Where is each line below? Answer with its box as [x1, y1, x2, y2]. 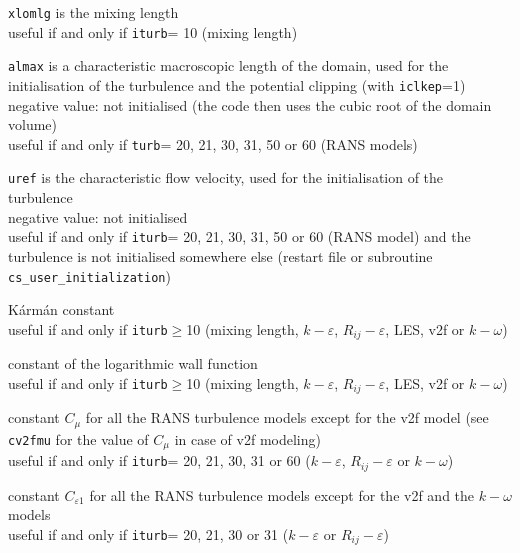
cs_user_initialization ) [8, 265, 171, 286]
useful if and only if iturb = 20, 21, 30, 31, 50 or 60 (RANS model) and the [8, 226, 471, 247]
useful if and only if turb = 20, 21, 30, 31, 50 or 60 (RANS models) [8, 133, 418, 154]
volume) [8, 114, 57, 135]
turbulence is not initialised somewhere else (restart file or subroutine [8, 245, 433, 266]
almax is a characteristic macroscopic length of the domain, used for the [8, 55, 449, 76]
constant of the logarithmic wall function [8, 353, 258, 374]
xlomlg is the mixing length [8, 2, 179, 22]
